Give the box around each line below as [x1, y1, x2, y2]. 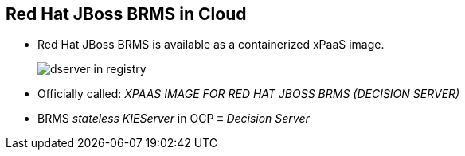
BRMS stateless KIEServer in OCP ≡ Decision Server [37, 111, 310, 126]
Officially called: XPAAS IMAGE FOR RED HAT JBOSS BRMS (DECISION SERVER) [37, 87, 460, 101]
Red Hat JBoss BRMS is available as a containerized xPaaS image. [37, 37, 385, 52]
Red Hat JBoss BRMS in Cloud [6, 4, 247, 24]
